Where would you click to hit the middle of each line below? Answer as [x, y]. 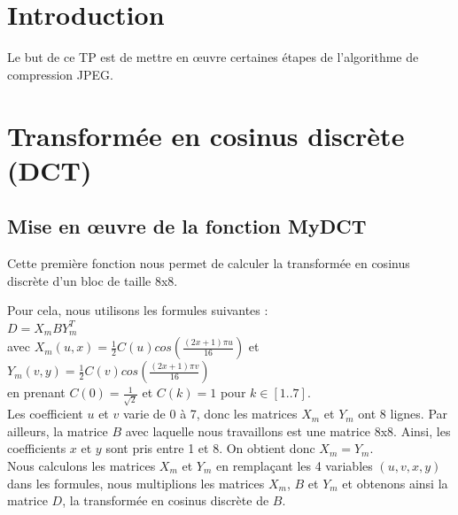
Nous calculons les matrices [82, 465]
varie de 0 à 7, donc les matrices [210, 414]
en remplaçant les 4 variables [294, 465]
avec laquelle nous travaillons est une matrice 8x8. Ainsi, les [288, 430]
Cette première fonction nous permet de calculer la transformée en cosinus [209, 263]
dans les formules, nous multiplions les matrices [136, 483]
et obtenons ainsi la [395, 483]
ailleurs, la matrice [58, 430]
